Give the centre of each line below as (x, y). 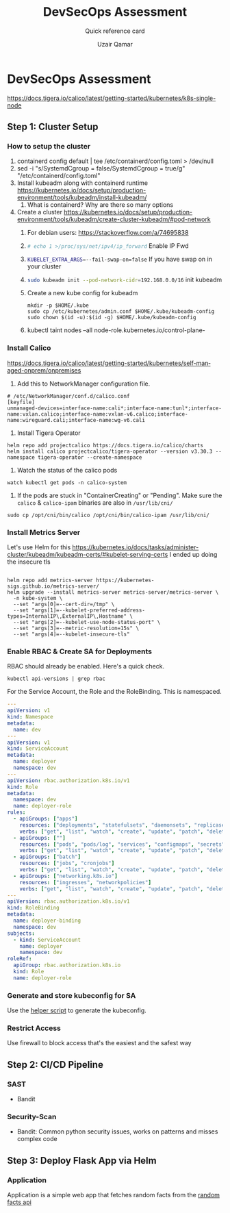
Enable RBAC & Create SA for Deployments (80, 651)
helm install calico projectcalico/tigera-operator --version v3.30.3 (110, 451)
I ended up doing (193, 554)
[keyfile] (21, 402)
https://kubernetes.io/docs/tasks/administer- (136, 547)
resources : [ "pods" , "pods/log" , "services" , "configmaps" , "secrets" (122, 844)
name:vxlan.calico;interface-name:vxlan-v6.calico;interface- (98, 414)
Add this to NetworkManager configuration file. (84, 384)
